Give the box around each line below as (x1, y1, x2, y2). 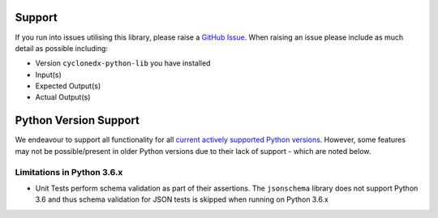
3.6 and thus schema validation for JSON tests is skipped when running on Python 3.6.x (35, 194, 328, 204)
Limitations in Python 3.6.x (15, 166, 123, 177)
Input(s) (35, 70, 62, 79)
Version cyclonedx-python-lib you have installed (35, 58, 211, 68)
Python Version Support (15, 113, 140, 127)
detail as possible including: (15, 43, 109, 53)
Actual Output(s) (35, 92, 91, 102)
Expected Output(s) (35, 81, 101, 91)
